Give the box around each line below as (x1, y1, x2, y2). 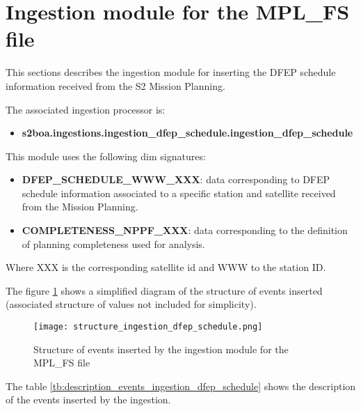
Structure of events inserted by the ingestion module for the (33, 341, 289, 356)
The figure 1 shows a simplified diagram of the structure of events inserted (6, 283, 323, 297)
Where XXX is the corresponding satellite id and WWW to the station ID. (6, 260, 326, 274)
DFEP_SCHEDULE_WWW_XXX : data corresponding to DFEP (22, 172, 330, 187)
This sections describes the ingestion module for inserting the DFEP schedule (6, 65, 336, 79)
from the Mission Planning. (22, 199, 138, 214)
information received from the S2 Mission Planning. (6, 78, 225, 93)
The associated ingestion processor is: (6, 102, 166, 116)
